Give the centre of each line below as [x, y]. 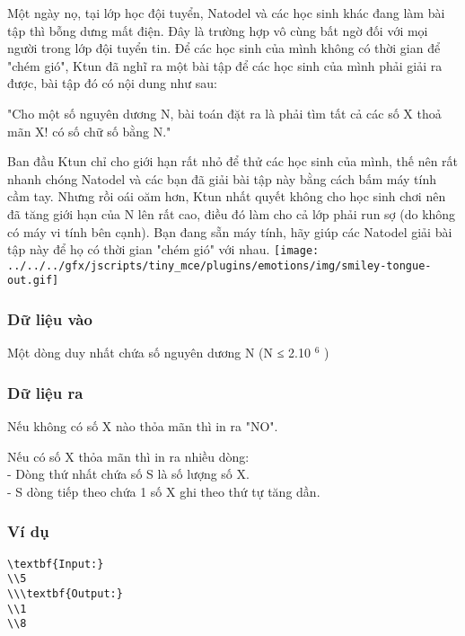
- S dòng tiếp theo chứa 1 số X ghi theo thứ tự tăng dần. [164, 491]
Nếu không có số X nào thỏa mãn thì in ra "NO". [143, 426]
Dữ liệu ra [45, 392]
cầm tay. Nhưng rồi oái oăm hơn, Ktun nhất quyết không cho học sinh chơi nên [227, 196]
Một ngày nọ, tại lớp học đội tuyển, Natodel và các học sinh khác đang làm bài [226, 13]
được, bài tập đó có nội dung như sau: [112, 83]
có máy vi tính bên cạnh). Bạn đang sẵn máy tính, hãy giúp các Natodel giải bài [230, 231]
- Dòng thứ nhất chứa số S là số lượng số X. [128, 474]
